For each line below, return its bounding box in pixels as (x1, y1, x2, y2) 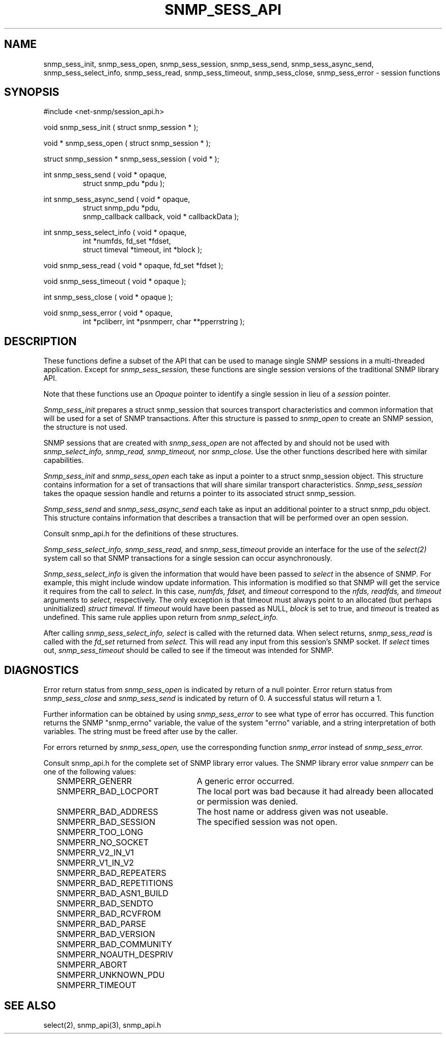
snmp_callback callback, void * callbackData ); (82, 212, 239, 221)
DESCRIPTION (4, 334, 77, 348)
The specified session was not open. (197, 817, 338, 827)
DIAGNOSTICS (4, 663, 79, 677)
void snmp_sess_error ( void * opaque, (43, 308, 173, 318)
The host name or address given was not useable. (197, 807, 388, 817)
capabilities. (43, 456, 84, 465)
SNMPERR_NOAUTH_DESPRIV (57, 949, 173, 960)
